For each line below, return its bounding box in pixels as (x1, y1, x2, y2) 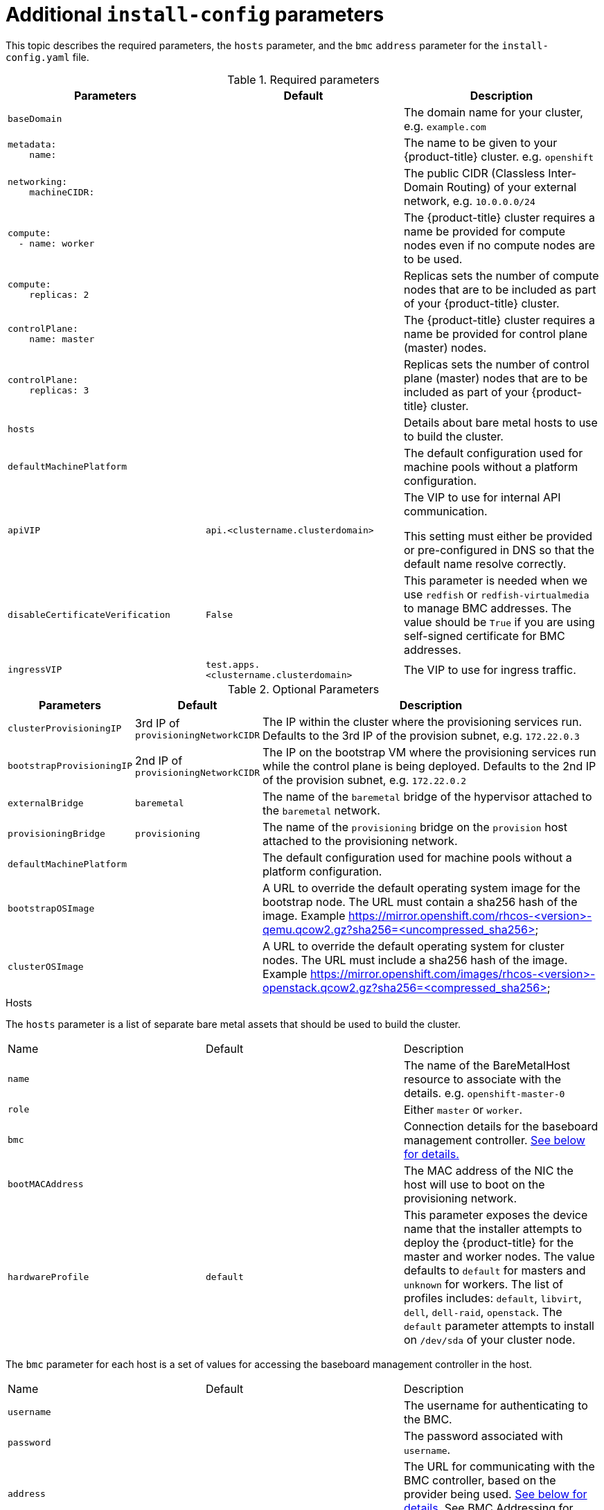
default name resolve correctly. (403, 556, 567, 571)
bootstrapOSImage (8, 903, 95, 914)
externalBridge (8, 798, 84, 809)
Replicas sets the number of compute (403, 268, 599, 283)
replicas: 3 (29, 384, 89, 396)
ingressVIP (8, 664, 62, 675)
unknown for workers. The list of (403, 1277, 563, 1291)
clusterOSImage (8, 961, 84, 972)
